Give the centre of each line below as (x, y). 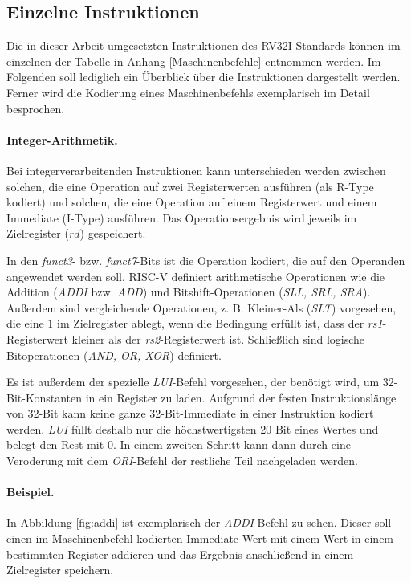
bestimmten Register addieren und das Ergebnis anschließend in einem (180, 554)
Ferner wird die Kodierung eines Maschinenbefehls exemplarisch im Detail (188, 92)
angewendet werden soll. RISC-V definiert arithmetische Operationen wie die (196, 276)
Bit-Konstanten (44, 397)
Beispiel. (31, 492)
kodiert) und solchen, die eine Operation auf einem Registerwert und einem (192, 202)
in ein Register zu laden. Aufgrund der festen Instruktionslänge (241, 397)
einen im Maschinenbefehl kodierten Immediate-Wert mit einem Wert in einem (200, 538)
